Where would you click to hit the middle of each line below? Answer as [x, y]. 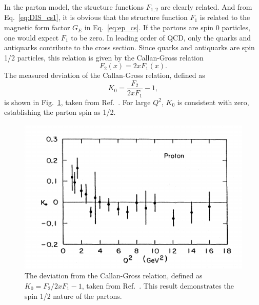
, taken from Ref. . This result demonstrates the [158, 285]
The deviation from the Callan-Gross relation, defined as [114, 276]
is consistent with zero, [213, 102]
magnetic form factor [37, 27]
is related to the [225, 17]
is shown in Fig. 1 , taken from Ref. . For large [77, 102]
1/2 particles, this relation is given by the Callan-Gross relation [104, 57]
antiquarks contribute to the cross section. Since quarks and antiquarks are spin [129, 47]
